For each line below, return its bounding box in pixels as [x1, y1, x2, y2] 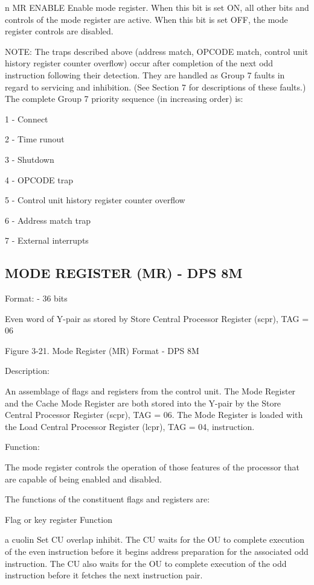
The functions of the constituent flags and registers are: [5, 493, 210, 505]
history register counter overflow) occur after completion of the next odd [5, 57, 274, 69]
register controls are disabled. [5, 25, 114, 37]
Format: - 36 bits [5, 292, 68, 305]
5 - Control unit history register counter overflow [5, 194, 185, 206]
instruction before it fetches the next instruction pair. [5, 569, 203, 581]
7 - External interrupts [5, 234, 89, 247]
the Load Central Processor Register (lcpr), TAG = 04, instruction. [5, 420, 255, 432]
